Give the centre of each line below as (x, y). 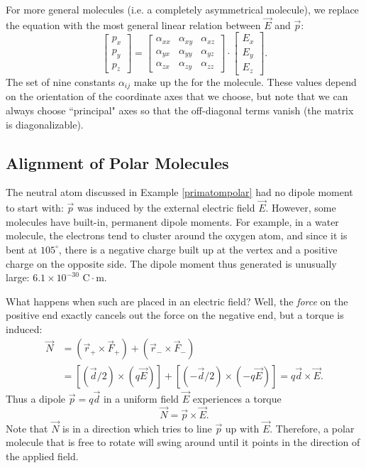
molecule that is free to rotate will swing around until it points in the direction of (183, 442)
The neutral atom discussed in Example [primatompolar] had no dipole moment (179, 192)
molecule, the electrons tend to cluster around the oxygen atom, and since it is (177, 235)
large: (18, 277)
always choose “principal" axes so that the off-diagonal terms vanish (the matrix (180, 110)
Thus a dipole (36, 398)
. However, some (301, 208)
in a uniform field (141, 398)
